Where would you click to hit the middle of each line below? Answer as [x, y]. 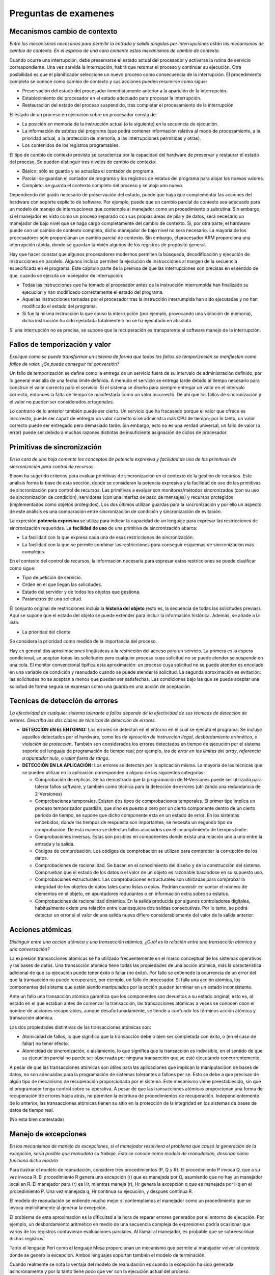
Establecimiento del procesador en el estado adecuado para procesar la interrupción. [112, 98]
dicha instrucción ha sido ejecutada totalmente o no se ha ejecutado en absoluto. [107, 321]
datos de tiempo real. [32, 1110]
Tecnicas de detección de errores [64, 701]
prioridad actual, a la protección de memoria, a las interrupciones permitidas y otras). [112, 138]
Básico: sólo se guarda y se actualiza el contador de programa [88, 171]
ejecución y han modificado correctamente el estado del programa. [93, 292]
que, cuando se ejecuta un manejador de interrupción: [66, 275]
